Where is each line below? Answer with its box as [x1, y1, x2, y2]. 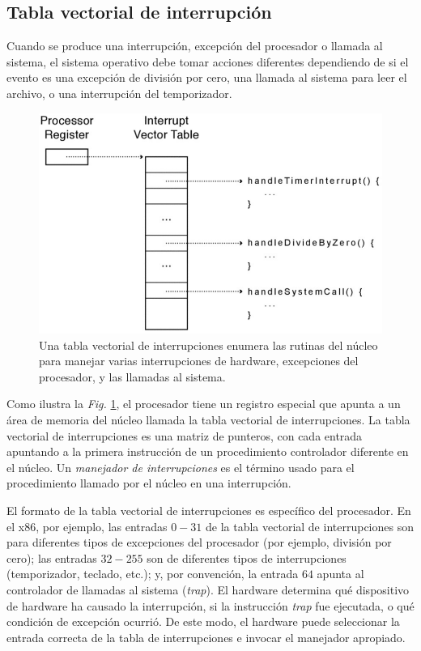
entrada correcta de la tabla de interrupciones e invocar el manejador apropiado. [6, 628, 406, 645]
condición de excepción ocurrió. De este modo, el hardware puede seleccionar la [6, 613, 400, 630]
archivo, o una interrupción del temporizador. [6, 84, 232, 101]
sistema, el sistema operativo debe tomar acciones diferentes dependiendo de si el [6, 53, 409, 70]
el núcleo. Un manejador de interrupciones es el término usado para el [6, 458, 355, 475]
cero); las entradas [6, 549, 97, 566]
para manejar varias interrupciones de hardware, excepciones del [39, 352, 359, 369]
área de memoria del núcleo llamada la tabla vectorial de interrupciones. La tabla [6, 411, 410, 428]
